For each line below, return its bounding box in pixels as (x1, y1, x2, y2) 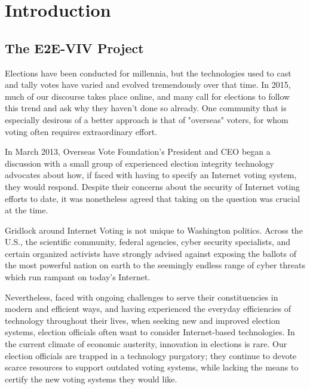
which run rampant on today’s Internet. (5, 271, 151, 283)
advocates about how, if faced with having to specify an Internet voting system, (5, 169, 297, 181)
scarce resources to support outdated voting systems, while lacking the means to (5, 361, 299, 373)
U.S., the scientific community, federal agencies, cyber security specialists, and (5, 235, 291, 248)
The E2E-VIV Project (5, 38, 144, 57)
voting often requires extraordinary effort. (5, 125, 158, 137)
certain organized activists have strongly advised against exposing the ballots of (5, 247, 296, 259)
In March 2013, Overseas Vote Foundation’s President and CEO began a (5, 145, 271, 158)
